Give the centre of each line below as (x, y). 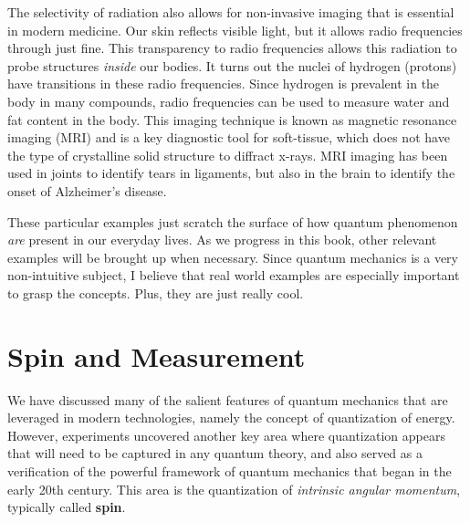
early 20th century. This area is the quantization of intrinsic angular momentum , (234, 489)
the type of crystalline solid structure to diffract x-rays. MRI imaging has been (228, 155)
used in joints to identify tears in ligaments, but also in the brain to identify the (231, 173)
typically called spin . (67, 507)
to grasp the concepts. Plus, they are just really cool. (156, 292)
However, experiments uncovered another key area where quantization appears (226, 435)
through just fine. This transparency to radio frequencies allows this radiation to (232, 48)
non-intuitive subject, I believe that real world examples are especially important (234, 275)
